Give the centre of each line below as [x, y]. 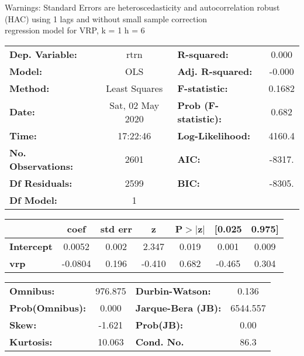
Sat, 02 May [134, 105]
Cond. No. [160, 341]
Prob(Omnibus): [48, 307]
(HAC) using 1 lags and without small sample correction [106, 18]
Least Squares [134, 88]
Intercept [31, 246]
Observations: [42, 166]
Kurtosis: [31, 341]
